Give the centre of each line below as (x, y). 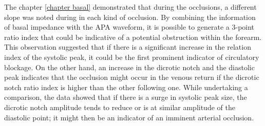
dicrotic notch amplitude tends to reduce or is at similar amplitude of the (120, 107)
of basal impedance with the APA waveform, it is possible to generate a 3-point (129, 27)
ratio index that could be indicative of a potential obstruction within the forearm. (133, 37)
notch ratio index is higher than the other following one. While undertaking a (126, 87)
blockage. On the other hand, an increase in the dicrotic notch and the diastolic (129, 67)
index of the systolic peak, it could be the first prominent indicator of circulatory (132, 57)
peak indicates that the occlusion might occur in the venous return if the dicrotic (132, 77)
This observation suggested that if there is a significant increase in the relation (128, 47)
